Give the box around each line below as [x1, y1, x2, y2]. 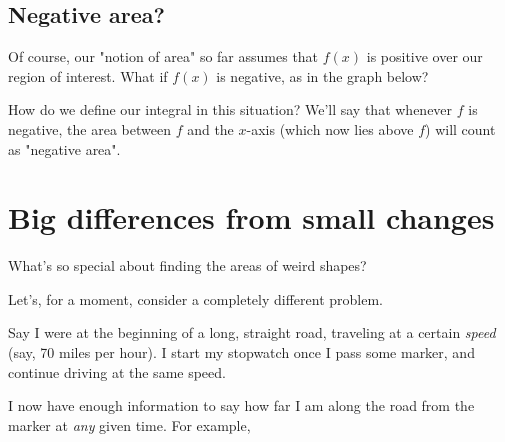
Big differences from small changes [8, 197, 495, 238]
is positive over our [366, 46, 483, 67]
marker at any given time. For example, [8, 414, 251, 435]
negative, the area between [8, 118, 171, 139]
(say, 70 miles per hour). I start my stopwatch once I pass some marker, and [8, 342, 475, 363]
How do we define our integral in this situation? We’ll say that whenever [8, 99, 453, 120]
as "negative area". [8, 138, 121, 159]
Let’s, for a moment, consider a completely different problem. [8, 288, 383, 309]
